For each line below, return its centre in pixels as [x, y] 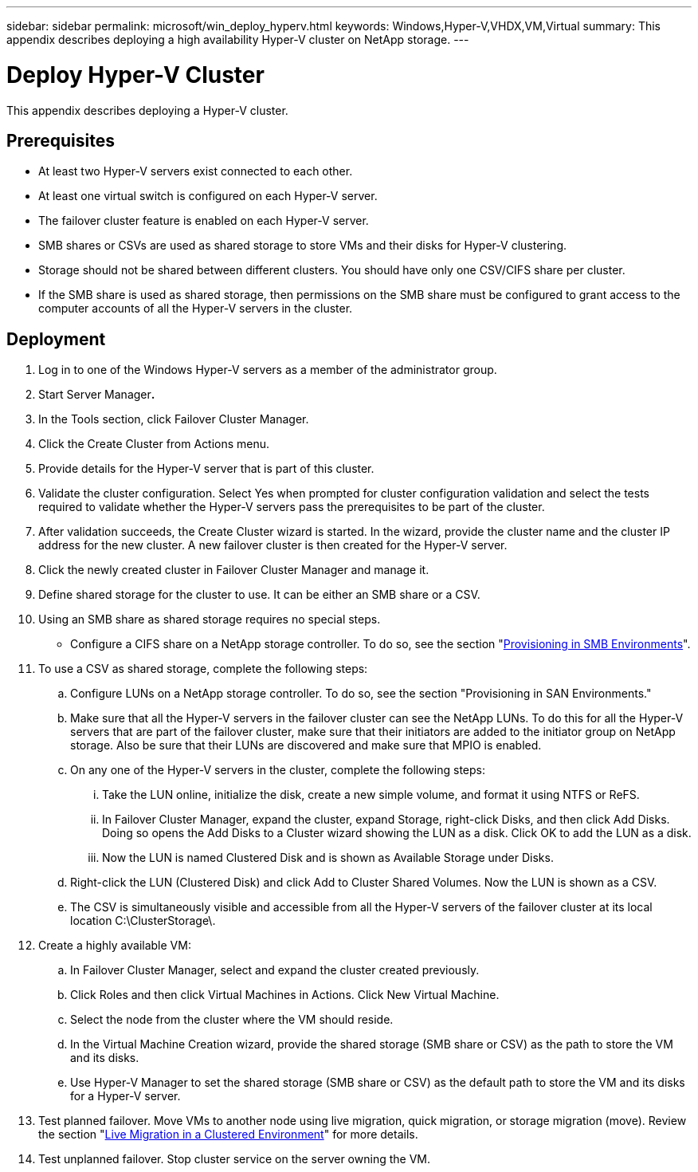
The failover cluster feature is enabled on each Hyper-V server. [204, 221]
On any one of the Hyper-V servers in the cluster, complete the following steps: [278, 770]
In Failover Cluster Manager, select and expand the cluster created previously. [275, 970]
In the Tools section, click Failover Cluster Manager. [174, 419]
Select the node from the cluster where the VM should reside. [232, 1020]
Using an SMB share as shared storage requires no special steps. [210, 619]
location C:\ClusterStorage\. [143, 921]
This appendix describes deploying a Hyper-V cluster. [147, 110]
